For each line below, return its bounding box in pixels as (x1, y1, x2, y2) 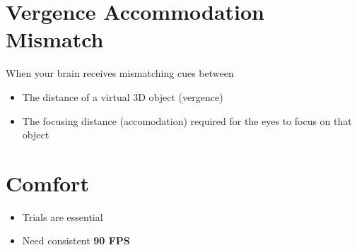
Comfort (6, 168, 89, 197)
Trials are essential (22, 209, 103, 224)
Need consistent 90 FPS (22, 233, 130, 248)
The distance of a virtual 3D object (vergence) (22, 89, 223, 104)
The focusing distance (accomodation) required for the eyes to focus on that (22, 113, 352, 128)
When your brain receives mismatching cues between (6, 66, 234, 81)
